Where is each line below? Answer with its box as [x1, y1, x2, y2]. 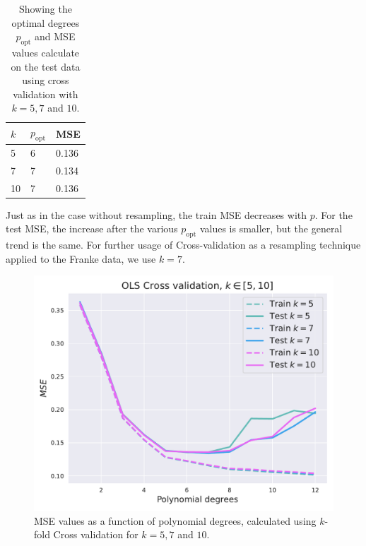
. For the [314, 207, 353, 222]
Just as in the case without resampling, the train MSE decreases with [6, 207, 307, 222]
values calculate [11, 44, 80, 59]
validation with [13, 86, 78, 101]
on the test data [11, 59, 81, 73]
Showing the [18, 1, 72, 16]
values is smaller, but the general [199, 221, 343, 236]
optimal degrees [11, 15, 80, 30]
